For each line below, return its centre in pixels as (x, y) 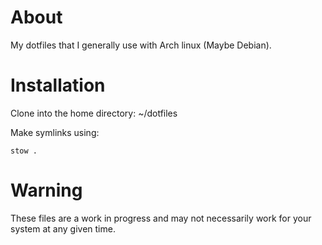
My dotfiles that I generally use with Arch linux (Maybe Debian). (141, 45)
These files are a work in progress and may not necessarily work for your (161, 218)
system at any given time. (63, 228)
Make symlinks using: (55, 132)
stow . (24, 151)
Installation (58, 85)
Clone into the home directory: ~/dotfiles (94, 113)
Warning (46, 190)
